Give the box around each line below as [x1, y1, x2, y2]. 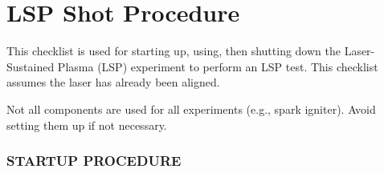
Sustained [6, 58, 55, 74]
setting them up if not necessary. [6, 116, 167, 133]
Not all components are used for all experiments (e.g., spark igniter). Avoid [6, 100, 376, 117]
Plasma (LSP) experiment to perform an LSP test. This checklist [57, 58, 378, 74]
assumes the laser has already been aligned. [6, 74, 220, 91]
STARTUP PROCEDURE [6, 151, 182, 171]
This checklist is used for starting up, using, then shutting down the [6, 42, 341, 59]
